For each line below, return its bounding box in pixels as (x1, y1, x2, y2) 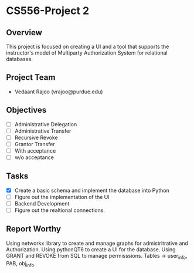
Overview (6, 28, 43, 38)
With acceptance (14, 147, 56, 154)
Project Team (6, 72, 56, 83)
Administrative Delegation (14, 120, 77, 127)
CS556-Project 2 (6, 4, 90, 18)
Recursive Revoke (14, 134, 58, 141)
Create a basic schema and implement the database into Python (14, 187, 170, 194)
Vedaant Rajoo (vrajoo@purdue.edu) (14, 88, 103, 95)
